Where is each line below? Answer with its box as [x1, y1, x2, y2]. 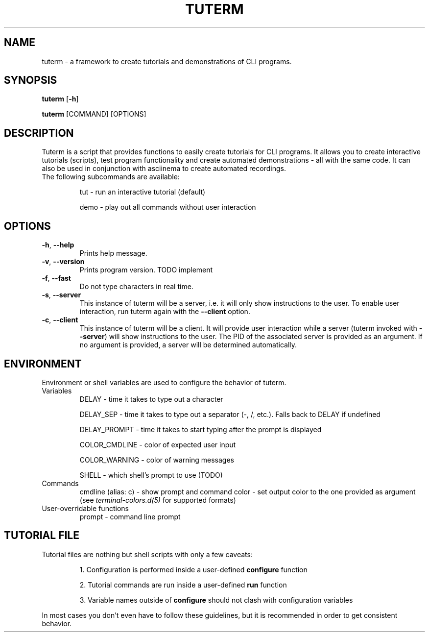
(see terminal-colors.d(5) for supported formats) [79, 495, 236, 504]
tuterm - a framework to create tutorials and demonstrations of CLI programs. [42, 57, 292, 66]
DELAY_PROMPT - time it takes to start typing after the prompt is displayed [79, 425, 322, 434]
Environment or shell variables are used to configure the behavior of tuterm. [42, 378, 286, 387]
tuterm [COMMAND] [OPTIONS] [42, 110, 146, 119]
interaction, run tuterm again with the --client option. [79, 307, 250, 316]
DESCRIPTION [4, 126, 74, 139]
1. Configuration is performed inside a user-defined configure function [79, 565, 308, 574]
